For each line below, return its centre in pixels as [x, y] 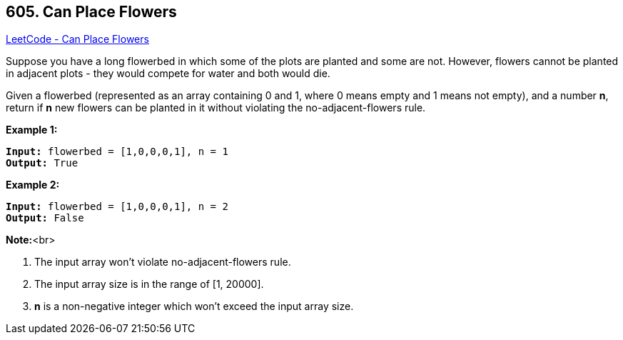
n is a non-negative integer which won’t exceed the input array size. [194, 306]
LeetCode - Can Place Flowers [77, 39]
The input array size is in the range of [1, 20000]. [149, 284]
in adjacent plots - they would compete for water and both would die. [168, 74]
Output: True [42, 163]
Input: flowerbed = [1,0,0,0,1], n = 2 [117, 207]
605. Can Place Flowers [91, 12]
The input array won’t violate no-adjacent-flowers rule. [163, 262]
